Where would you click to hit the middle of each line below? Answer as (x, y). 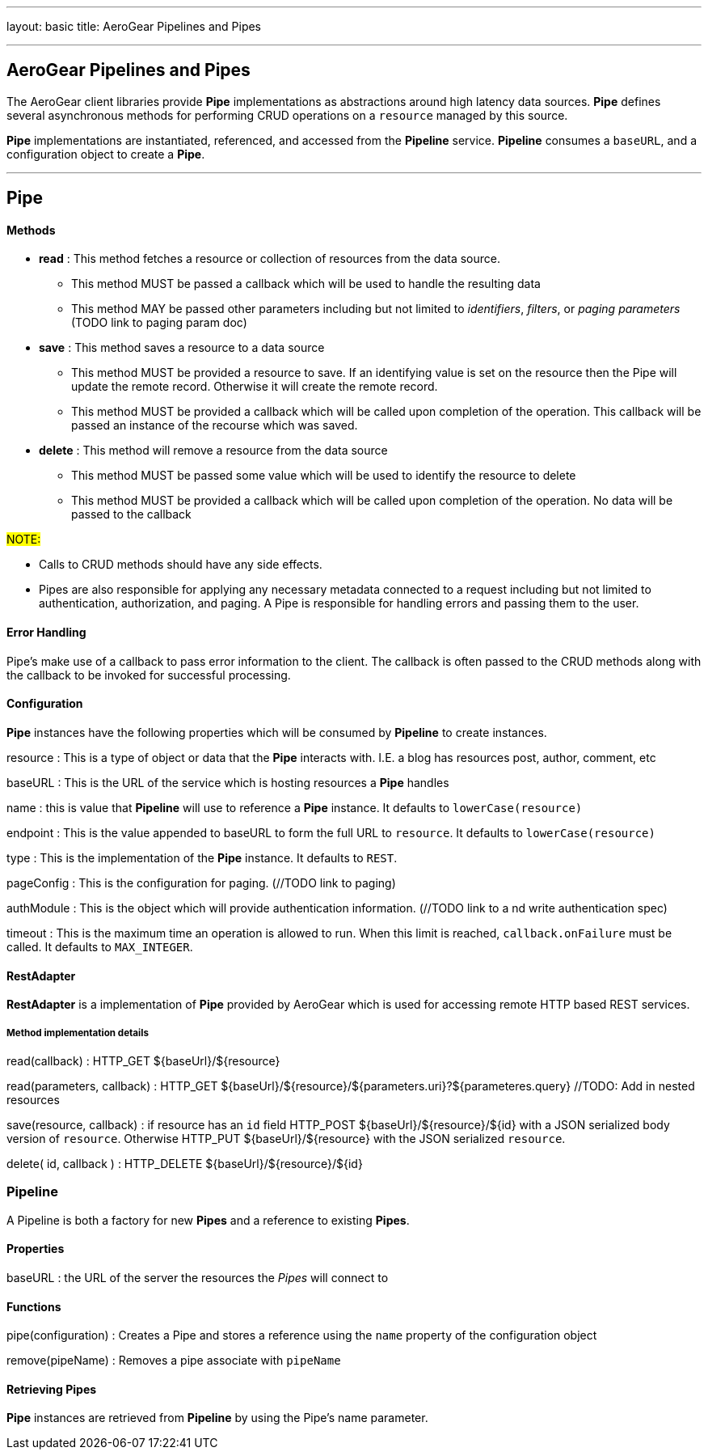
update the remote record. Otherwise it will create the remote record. (255, 387)
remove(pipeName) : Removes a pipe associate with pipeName (174, 1361)
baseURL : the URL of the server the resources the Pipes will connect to (198, 1277)
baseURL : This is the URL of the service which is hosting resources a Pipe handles (228, 782)
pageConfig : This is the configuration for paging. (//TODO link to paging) (201, 882)
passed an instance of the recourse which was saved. (215, 425)
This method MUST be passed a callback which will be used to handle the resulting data (306, 284)
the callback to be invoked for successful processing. (149, 675)
